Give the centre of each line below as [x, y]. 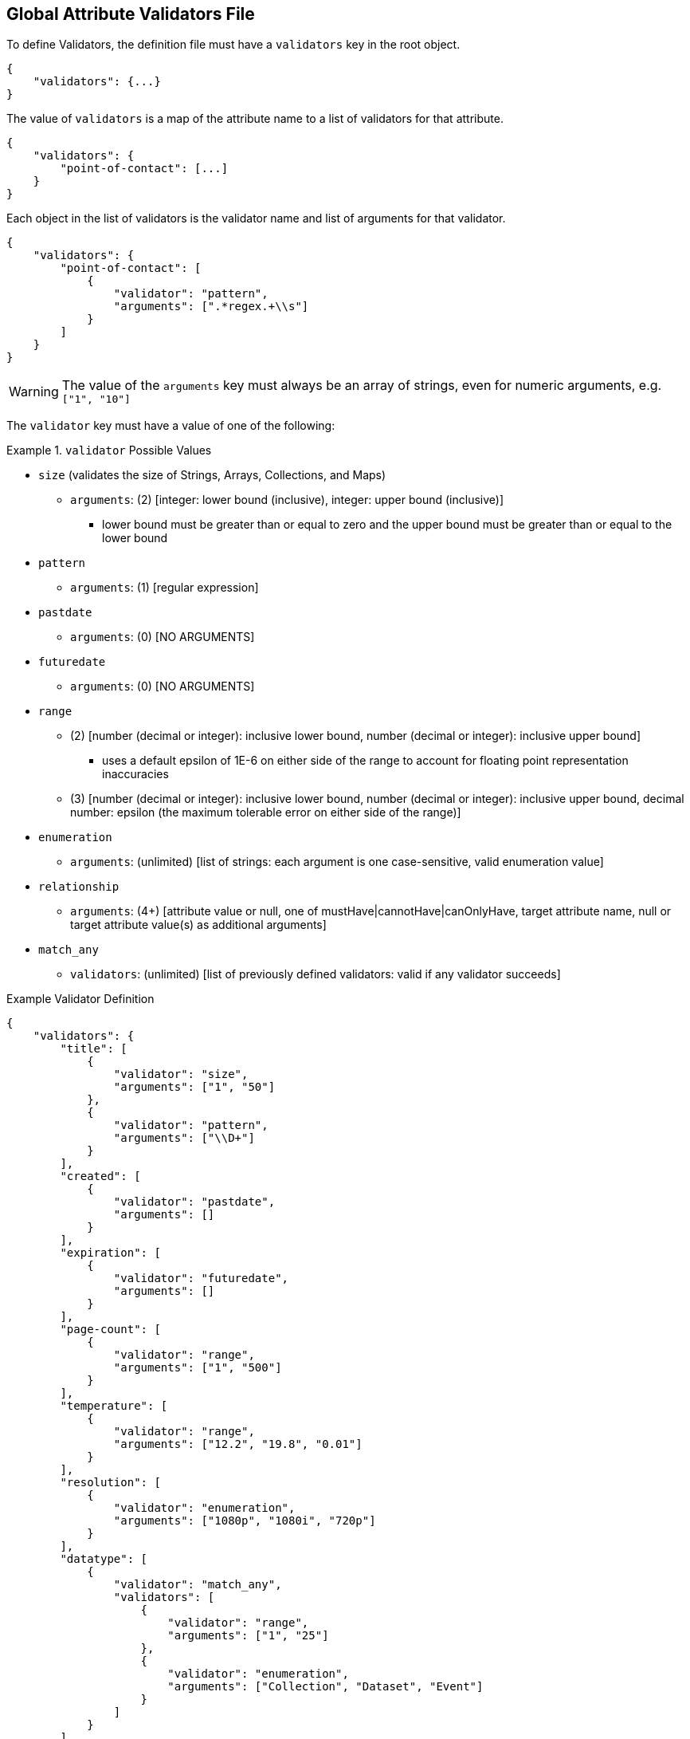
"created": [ [100, 1176]
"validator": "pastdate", [194, 1202]
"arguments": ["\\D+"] [184, 1138]
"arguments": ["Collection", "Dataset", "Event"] [325, 1687]
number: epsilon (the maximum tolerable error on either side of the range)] [266, 812]
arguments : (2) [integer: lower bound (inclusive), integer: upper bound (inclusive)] [287, 500]
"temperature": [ [114, 1406]
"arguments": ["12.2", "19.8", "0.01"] [238, 1444]
